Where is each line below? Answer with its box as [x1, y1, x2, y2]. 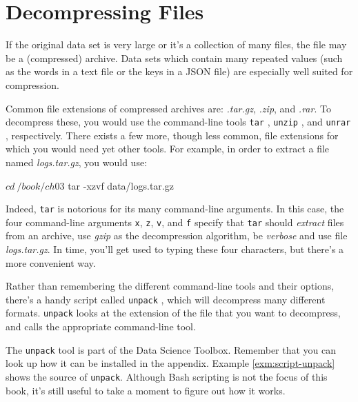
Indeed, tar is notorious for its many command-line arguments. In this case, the [6, 201, 344, 216]
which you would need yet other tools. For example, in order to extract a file [6, 141, 330, 156]
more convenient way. [6, 255, 96, 270]
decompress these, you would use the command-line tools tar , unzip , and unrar [6, 114, 351, 129]
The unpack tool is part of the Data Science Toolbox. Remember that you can [6, 342, 337, 356]
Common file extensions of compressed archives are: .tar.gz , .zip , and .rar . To [6, 101, 331, 115]
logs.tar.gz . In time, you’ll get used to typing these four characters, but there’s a [6, 242, 344, 257]
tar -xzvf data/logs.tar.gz [68, 178, 174, 192]
